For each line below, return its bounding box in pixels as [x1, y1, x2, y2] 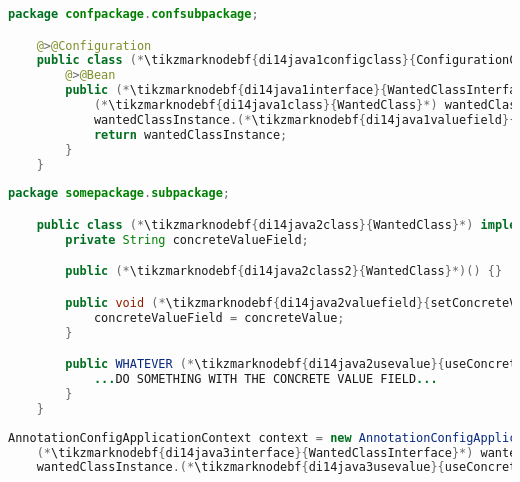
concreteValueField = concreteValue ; [93, 310, 345, 325]
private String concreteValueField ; [65, 232, 309, 247]
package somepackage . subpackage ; [8, 186, 230, 201]
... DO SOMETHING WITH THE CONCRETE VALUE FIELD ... [93, 372, 438, 387]
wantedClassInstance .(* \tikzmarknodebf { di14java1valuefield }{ [93, 112, 517, 127]
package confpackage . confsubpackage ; [8, 7, 259, 21]
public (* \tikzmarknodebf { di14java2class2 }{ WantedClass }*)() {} [65, 264, 503, 279]
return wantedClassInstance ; [93, 127, 288, 142]
